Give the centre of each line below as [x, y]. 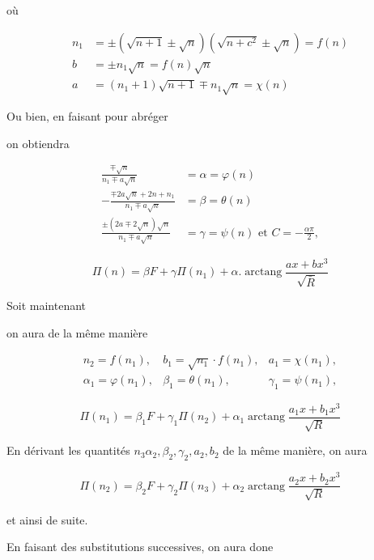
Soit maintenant [47, 305]
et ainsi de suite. [47, 519]
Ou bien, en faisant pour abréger [87, 116]
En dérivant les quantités [68, 450]
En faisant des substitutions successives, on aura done [140, 547]
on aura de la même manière [77, 332]
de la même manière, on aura [295, 450]
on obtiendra [38, 143]
